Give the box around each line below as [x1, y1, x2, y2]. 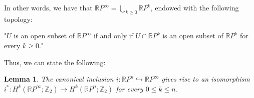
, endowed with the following [150, 2, 239, 12]
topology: [4, 13, 33, 24]
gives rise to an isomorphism [161, 74, 250, 84]
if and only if [93, 30, 133, 41]
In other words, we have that [4, 2, 93, 12]
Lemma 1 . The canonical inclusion [4, 74, 114, 84]
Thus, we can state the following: [4, 57, 106, 67]
